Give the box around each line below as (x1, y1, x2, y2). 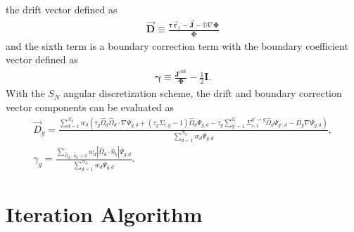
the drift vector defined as (6, 2, 118, 16)
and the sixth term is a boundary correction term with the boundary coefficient (6, 38, 348, 53)
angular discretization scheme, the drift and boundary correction (63, 86, 342, 101)
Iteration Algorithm (6, 200, 203, 228)
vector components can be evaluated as (6, 99, 174, 114)
